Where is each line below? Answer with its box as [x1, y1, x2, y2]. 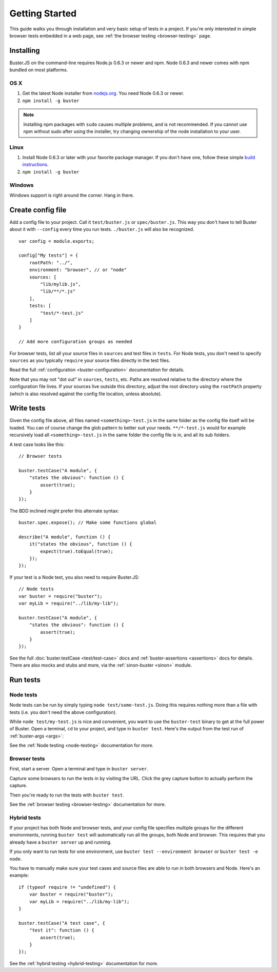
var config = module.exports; [18, 238, 95, 244]
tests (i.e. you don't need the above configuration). [9, 709, 117, 715]
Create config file [9, 205, 67, 214]
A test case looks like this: [9, 441, 65, 448]
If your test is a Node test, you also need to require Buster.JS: [9, 574, 140, 580]
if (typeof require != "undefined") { [18, 884, 116, 890]
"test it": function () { [29, 927, 95, 934]
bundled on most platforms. [9, 67, 68, 73]
